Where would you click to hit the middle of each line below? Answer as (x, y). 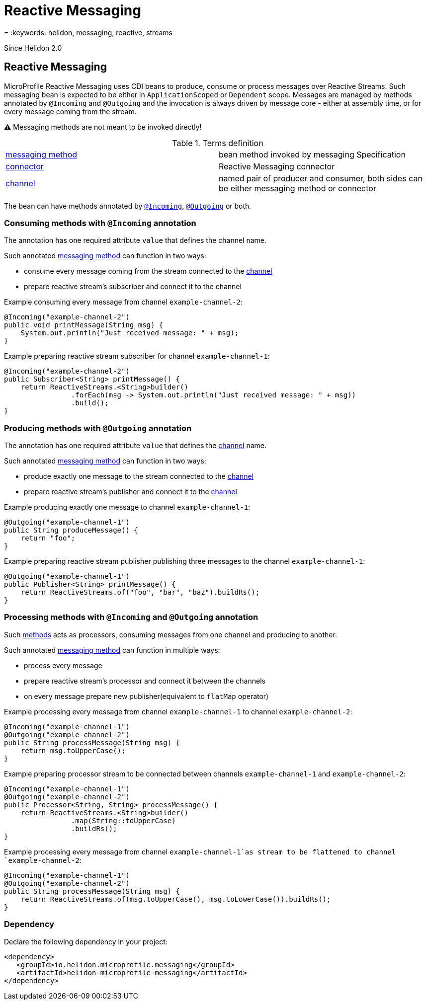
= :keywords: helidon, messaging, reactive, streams (88, 32)
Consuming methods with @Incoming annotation (100, 223)
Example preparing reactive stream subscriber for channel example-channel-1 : (137, 356)
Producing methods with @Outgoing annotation (98, 428)
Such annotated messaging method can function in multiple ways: (112, 650)
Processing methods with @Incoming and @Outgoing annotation (131, 617)
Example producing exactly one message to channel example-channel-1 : (127, 507)
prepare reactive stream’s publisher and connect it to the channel (130, 492)
